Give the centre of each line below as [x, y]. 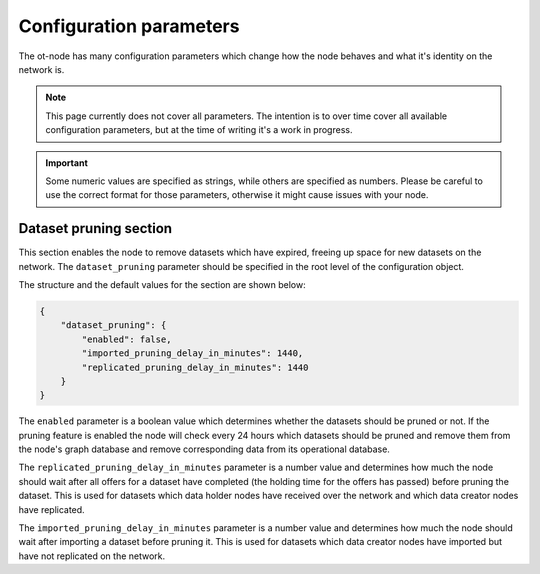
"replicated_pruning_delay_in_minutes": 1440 [195, 367]
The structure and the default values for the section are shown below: [162, 284]
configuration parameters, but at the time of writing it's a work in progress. [199, 130]
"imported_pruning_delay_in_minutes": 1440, [192, 353]
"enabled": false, [126, 339]
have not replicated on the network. [92, 556]
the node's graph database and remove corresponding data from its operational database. [204, 449]
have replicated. [51, 509]
